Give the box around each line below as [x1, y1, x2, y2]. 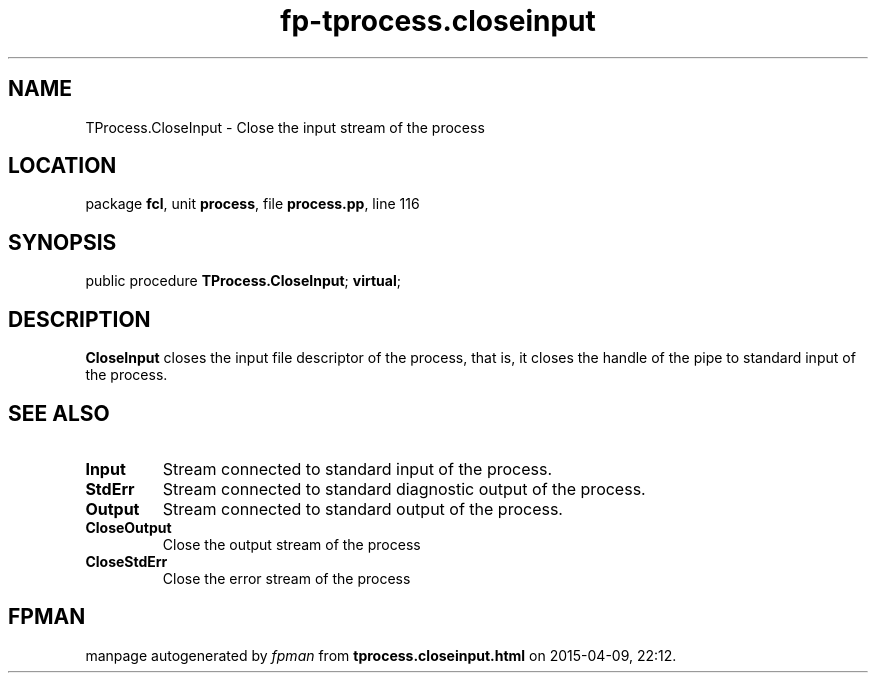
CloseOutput [85, 518, 172, 536]
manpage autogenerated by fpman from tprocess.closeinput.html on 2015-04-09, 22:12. [85, 646, 677, 664]
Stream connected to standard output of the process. [162, 498, 563, 519]
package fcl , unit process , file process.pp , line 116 [85, 195, 420, 213]
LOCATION [8, 153, 117, 179]
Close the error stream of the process [162, 569, 411, 587]
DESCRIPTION [8, 306, 151, 332]
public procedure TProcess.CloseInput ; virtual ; [85, 272, 401, 290]
